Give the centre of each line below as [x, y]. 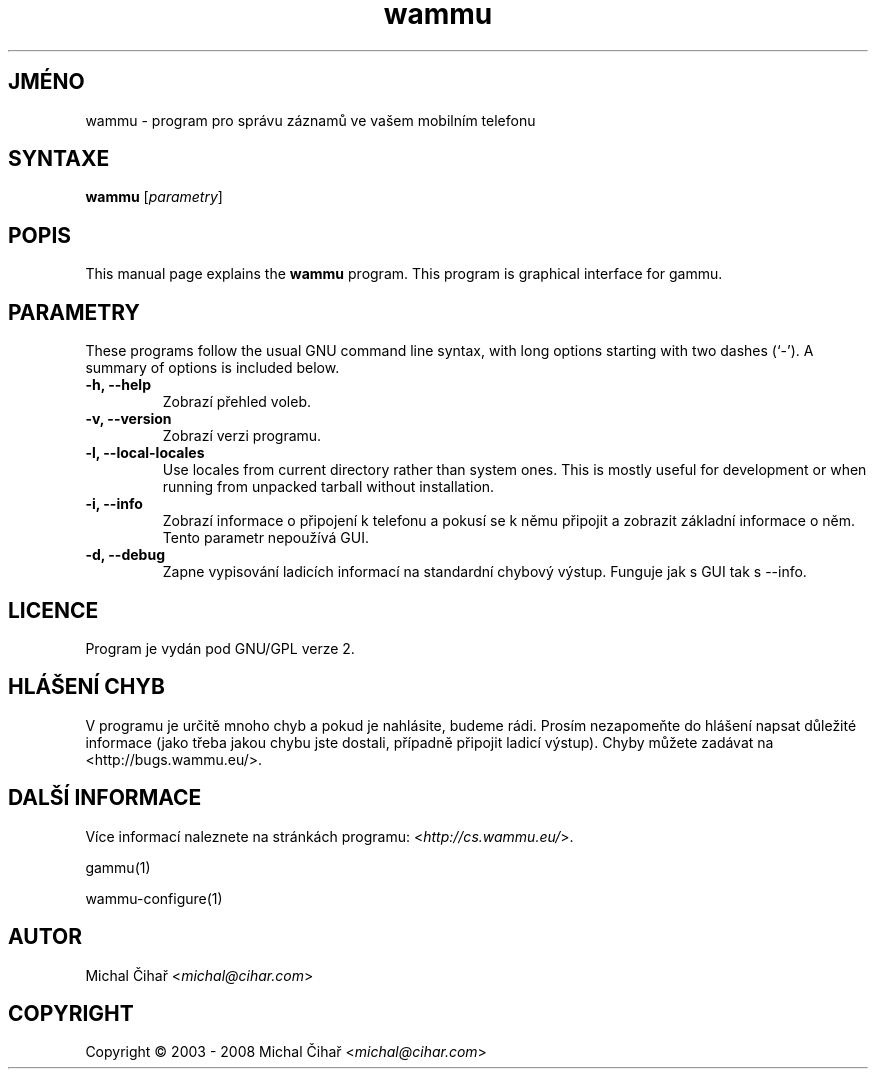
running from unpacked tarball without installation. [328, 487]
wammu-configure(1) [154, 898]
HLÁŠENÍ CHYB [86, 687]
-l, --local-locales [145, 453]
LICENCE [53, 610]
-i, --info [114, 504]
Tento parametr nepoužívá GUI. [265, 538]
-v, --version [128, 419]
